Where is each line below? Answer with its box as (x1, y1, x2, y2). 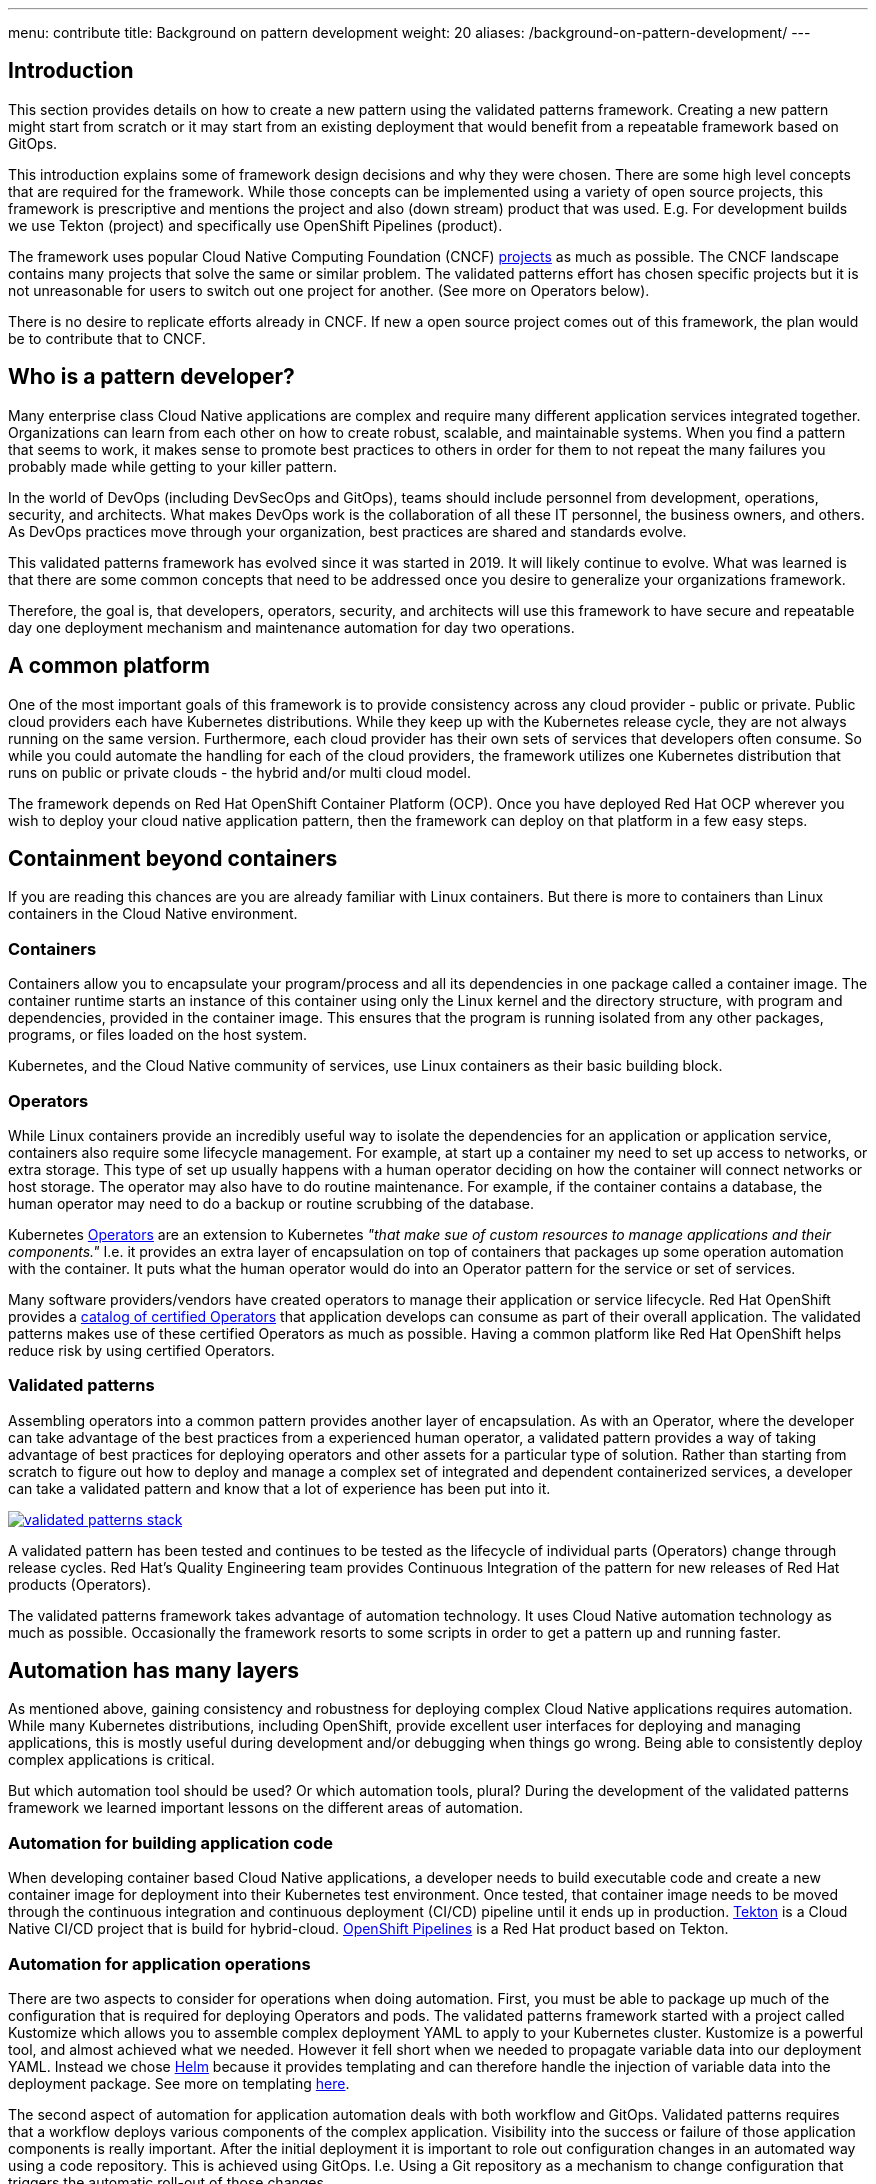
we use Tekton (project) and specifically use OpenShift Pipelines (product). (8, 216, 503, 234)
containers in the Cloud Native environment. (8, 905, 298, 923)
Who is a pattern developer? (8, 364, 295, 390)
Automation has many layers (8, 1658, 300, 1684)
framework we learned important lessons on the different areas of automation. (8, 1799, 523, 1817)
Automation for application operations (8, 1953, 311, 1974)
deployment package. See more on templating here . (8, 2074, 350, 2092)
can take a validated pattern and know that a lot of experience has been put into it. (8, 1479, 551, 1497)
